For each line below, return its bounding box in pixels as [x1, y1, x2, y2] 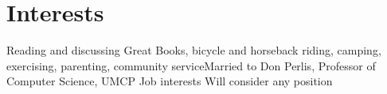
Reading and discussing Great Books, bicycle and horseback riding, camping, [6, 42, 381, 58]
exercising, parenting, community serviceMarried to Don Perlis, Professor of [6, 57, 376, 73]
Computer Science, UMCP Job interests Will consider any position [6, 73, 333, 89]
